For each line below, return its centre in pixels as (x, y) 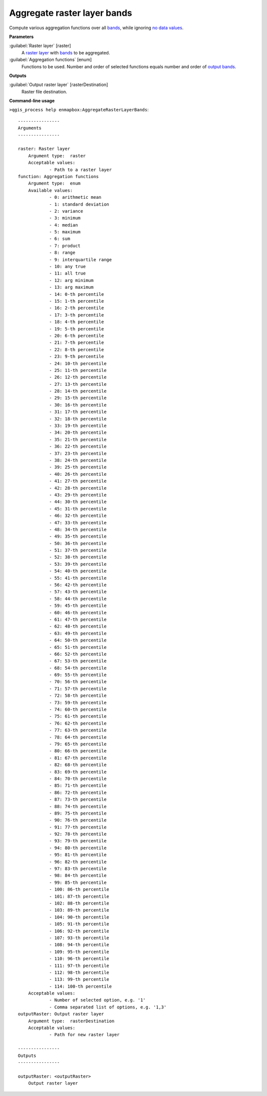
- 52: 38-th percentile (78, 557)
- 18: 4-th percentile (77, 322)
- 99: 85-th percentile (78, 882)
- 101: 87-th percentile (79, 896)
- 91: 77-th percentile (78, 827)
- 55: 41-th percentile (78, 578)
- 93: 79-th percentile (78, 841)
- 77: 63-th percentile (78, 730)
